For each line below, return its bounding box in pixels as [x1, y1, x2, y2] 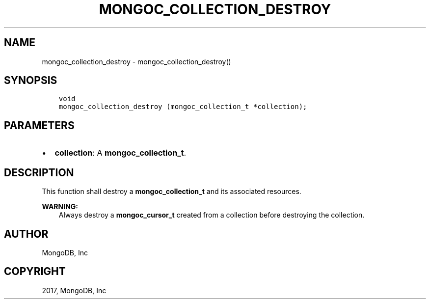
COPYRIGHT [4, 265, 66, 278]
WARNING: [42, 202, 79, 211]
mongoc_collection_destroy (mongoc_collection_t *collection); [58, 103, 307, 111]
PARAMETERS [4, 119, 75, 132]
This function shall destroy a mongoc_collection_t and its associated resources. [42, 187, 301, 196]
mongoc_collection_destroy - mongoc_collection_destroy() [42, 57, 231, 66]
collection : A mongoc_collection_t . [54, 148, 187, 158]
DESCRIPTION [4, 166, 74, 179]
